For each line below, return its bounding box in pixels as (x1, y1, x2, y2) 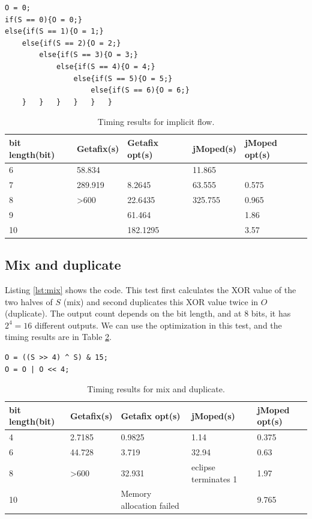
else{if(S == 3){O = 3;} (39, 50, 138, 59)
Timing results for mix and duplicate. (87, 383, 225, 395)
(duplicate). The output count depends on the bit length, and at (5, 307, 242, 320)
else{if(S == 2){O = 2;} (22, 38, 121, 47)
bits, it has (251, 307, 291, 320)
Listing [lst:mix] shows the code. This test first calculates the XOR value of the (5, 284, 296, 296)
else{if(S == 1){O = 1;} (5, 27, 104, 36)
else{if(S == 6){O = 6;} (91, 86, 190, 95)
